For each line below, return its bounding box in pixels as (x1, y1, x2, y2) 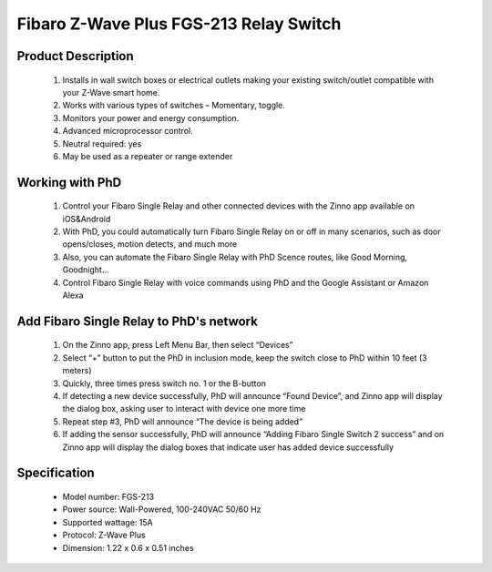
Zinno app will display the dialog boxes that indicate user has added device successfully (62, 442, 395, 453)
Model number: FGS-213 (62, 491, 155, 502)
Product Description (16, 48, 134, 64)
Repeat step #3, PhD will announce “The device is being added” (62, 415, 303, 427)
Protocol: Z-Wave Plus (62, 529, 146, 541)
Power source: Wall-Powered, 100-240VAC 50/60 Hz (62, 504, 261, 515)
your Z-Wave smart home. (62, 87, 160, 97)
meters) (62, 365, 92, 376)
